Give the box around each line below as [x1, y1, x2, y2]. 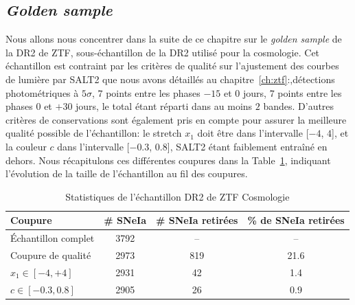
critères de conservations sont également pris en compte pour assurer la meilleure [5, 112, 347, 126]
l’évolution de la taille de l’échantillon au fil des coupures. [5, 166, 248, 181]
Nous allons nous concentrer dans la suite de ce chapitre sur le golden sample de [5, 32, 342, 46]
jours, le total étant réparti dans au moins [76, 99, 253, 113]
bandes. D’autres [263, 99, 334, 113]
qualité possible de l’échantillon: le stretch [5, 126, 182, 140]
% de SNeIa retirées [247, 213, 345, 227]
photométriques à [5, 85, 79, 100]
